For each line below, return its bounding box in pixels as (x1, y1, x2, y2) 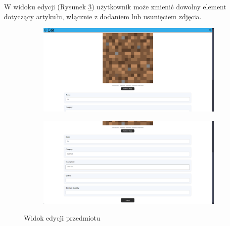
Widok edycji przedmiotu (24, 212, 100, 223)
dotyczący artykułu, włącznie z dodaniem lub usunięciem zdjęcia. (4, 11, 202, 21)
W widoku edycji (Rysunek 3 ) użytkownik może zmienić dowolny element (4, 1, 227, 11)
